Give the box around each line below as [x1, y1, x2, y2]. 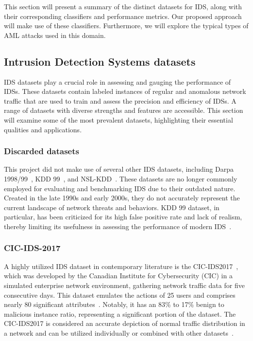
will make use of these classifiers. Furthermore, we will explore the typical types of [4, 20, 249, 31]
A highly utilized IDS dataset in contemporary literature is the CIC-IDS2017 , [4, 261, 238, 271]
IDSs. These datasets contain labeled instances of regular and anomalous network [4, 86, 246, 96]
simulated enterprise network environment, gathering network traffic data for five [4, 280, 245, 290]
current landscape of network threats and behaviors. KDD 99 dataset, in [4, 202, 219, 212]
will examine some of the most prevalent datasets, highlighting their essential [4, 114, 233, 125]
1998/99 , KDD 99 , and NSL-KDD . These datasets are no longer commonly [4, 173, 237, 183]
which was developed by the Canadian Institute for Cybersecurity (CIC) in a [4, 270, 233, 281]
